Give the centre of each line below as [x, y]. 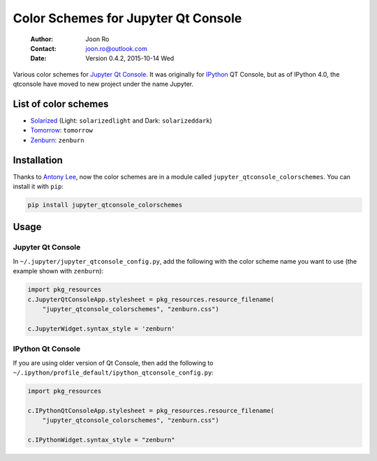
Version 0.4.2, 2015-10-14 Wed [130, 59]
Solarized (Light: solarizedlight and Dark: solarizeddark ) [121, 121]
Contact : [44, 48]
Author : [42, 39]
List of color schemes [61, 104]
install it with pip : [38, 187]
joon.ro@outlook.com [117, 48]
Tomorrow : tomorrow [62, 130]
